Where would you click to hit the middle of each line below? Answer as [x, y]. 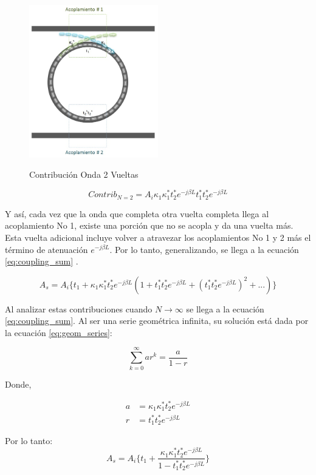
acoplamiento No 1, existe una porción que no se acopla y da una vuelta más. [149, 225]
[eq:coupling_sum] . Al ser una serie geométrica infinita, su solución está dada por [157, 321]
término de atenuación [46, 249]
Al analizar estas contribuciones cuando [79, 308]
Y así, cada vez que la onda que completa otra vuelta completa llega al [137, 213]
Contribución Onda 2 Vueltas [84, 174]
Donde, [18, 384]
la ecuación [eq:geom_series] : [59, 332]
